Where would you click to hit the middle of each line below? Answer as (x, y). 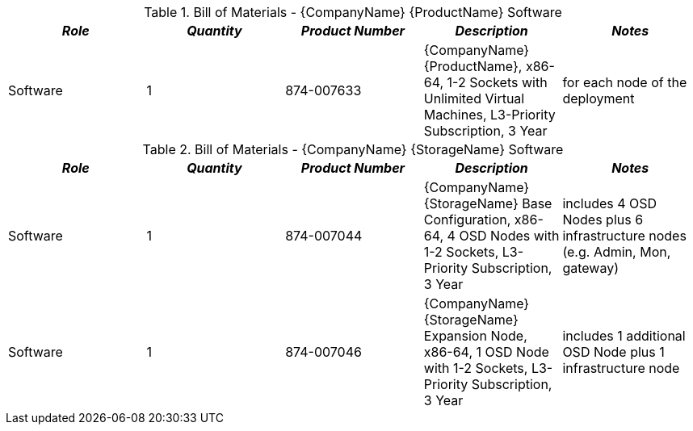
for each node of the (625, 82)
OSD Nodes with (509, 236)
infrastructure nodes (624, 236)
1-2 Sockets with (497, 82)
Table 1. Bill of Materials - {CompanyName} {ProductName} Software (353, 12)
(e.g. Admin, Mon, (617, 252)
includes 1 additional (624, 336)
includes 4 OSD (610, 203)
